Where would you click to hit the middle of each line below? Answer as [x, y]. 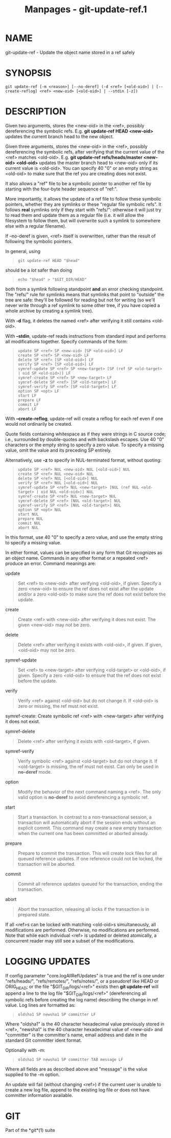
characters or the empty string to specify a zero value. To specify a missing [85, 445]
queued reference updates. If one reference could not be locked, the [90, 859]
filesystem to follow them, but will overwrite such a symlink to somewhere [83, 221]
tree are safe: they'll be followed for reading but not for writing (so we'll [80, 300]
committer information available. [39, 1096]
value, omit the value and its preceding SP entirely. [59, 450]
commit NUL [29, 523]
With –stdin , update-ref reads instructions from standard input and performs [86, 336]
